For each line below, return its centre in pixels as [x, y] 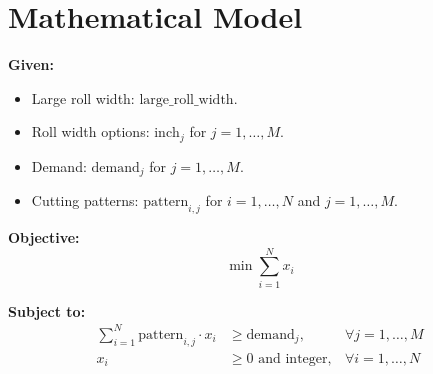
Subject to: [47, 310]
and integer [293, 358]
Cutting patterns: [85, 200]
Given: [31, 64]
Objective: [44, 237]
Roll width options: [90, 131]
